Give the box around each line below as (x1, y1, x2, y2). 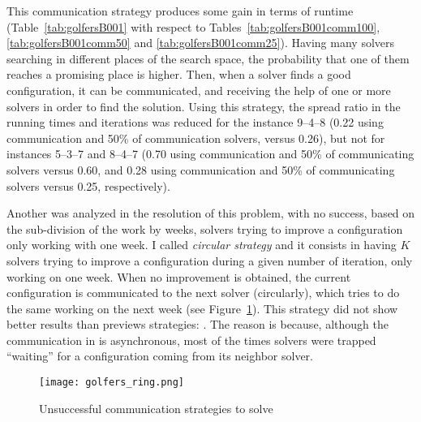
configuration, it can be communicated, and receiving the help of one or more (6, 81, 391, 98)
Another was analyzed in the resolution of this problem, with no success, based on (6, 205, 415, 222)
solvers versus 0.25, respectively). (6, 177, 170, 194)
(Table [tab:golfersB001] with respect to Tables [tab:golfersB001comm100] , (6, 18, 380, 35)
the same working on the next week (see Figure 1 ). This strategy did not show (6, 299, 398, 316)
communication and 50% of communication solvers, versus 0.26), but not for (6, 129, 385, 146)
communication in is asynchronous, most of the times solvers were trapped (6, 331, 376, 348)
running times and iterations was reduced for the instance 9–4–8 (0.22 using (6, 114, 384, 131)
